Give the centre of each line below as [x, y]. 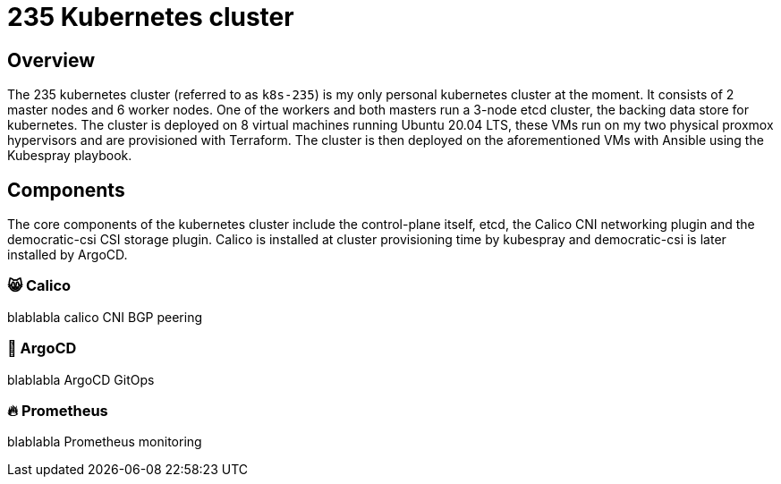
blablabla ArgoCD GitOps [81, 379]
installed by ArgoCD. [68, 255]
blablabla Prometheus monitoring [105, 442]
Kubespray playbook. [70, 156]
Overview [51, 60]
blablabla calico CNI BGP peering [105, 317]
